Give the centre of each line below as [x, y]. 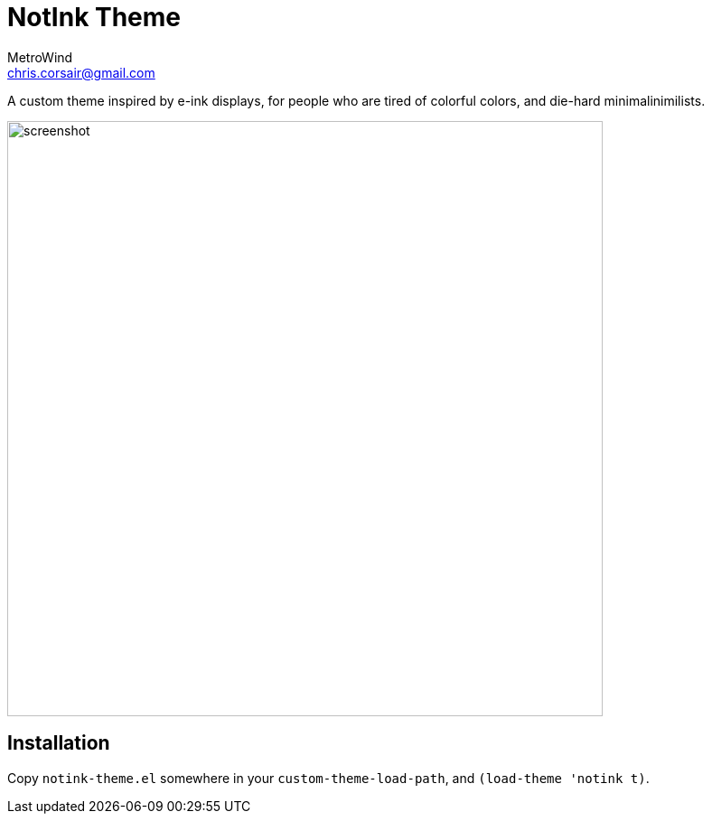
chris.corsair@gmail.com [81, 72]
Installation [59, 743]
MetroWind [40, 57]
